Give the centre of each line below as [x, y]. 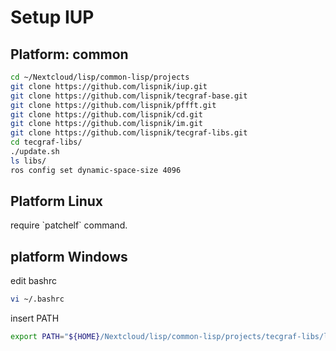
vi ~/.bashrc [37, 299]
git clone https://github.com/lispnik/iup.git [109, 86]
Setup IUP [52, 17]
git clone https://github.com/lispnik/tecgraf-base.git [129, 96]
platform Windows [69, 256]
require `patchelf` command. [69, 225]
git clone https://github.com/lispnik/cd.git [106, 114]
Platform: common [69, 54]
